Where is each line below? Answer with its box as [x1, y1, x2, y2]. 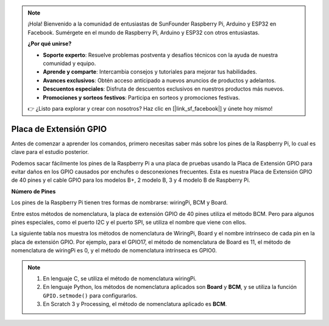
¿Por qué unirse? [27, 40, 72, 47]
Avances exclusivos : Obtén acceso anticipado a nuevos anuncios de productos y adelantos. [43, 77, 277, 84]
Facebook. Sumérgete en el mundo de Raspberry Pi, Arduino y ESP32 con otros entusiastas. [27, 29, 260, 36]
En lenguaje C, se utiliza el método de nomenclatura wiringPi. [43, 274, 197, 282]
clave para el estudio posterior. [11, 148, 90, 156]
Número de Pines [11, 187, 56, 195]
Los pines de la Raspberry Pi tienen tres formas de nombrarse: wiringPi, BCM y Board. [11, 199, 228, 206]
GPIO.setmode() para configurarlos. [43, 292, 138, 299]
